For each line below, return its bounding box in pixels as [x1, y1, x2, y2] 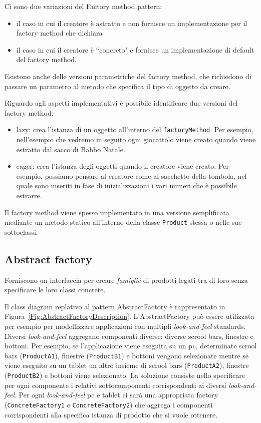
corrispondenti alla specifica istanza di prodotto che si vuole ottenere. [5, 409, 218, 419]
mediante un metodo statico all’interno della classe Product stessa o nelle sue [5, 217, 242, 227]
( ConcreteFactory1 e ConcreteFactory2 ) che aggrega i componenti [5, 399, 213, 409]
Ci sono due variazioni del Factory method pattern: [5, 1, 162, 11]
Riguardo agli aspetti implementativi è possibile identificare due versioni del [5, 98, 238, 108]
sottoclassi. [5, 226, 38, 237]
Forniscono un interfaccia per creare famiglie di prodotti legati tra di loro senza [5, 274, 248, 285]
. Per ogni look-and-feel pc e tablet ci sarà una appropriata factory [15, 389, 218, 400]
